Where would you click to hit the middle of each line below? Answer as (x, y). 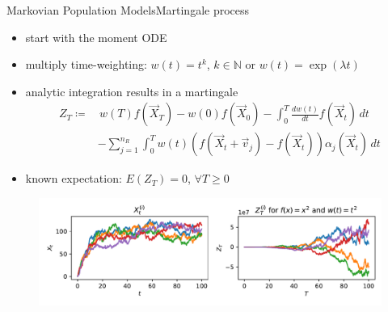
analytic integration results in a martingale (132, 91)
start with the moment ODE (96, 37)
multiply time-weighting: (86, 64)
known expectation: (74, 178)
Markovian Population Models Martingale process (128, 10)
